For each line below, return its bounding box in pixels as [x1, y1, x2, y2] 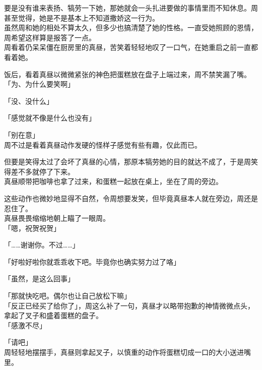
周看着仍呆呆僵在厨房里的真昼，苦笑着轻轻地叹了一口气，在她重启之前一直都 [4, 42, 258, 52]
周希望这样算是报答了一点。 [4, 32, 96, 42]
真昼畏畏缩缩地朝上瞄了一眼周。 [4, 213, 110, 223]
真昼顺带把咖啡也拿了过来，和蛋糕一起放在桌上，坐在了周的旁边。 [4, 176, 223, 187]
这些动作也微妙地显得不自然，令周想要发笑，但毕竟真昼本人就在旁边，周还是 [4, 193, 258, 203]
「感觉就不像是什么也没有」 [4, 112, 96, 123]
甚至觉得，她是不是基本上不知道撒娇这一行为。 [4, 12, 159, 23]
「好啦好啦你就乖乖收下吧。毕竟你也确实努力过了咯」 [4, 256, 180, 267]
